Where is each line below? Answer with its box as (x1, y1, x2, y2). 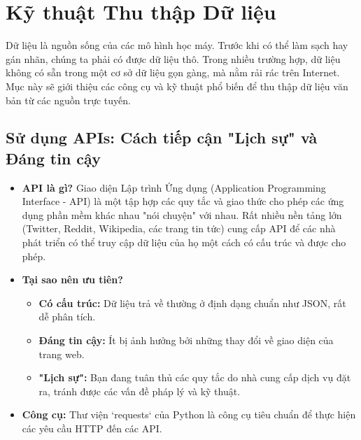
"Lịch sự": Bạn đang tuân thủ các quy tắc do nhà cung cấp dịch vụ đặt (38, 370, 351, 385)
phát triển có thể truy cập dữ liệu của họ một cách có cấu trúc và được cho (22, 235, 346, 250)
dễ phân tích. (38, 309, 96, 324)
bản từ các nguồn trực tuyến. (6, 92, 131, 107)
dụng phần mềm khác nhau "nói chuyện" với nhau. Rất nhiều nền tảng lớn (22, 207, 342, 222)
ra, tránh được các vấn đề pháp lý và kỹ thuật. (38, 383, 241, 398)
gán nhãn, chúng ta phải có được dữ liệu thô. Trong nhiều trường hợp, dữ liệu (6, 51, 341, 66)
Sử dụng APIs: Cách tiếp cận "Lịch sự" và (6, 127, 318, 148)
